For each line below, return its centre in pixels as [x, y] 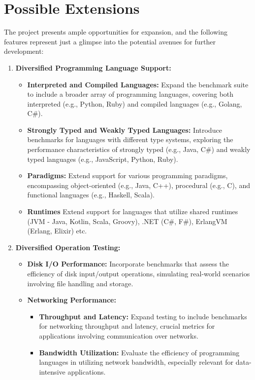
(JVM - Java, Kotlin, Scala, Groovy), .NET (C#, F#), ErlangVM [127, 221]
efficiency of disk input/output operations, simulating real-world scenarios [139, 273]
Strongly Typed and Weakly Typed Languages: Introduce [125, 130]
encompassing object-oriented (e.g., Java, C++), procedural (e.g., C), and [139, 185]
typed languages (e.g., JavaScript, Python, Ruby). [103, 159]
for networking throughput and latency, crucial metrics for [127, 326]
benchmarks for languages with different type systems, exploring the [130, 139]
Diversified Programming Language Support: [93, 67]
